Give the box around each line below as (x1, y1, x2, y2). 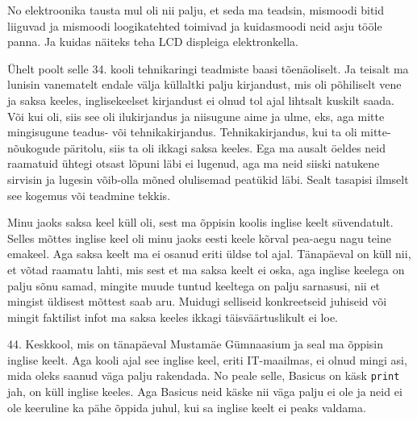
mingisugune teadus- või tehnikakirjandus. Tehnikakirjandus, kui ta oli (7, 123, 357, 140)
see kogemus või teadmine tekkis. (7, 186, 171, 203)
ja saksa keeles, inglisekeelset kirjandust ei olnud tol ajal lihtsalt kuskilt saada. (7, 91, 394, 108)
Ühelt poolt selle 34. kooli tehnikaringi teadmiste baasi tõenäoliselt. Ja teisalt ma (7, 60, 409, 77)
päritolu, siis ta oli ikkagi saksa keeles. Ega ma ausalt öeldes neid (64, 139, 386, 156)
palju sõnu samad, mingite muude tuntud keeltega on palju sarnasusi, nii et (7, 277, 381, 294)
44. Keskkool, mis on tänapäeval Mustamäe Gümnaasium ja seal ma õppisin (7, 336, 384, 352)
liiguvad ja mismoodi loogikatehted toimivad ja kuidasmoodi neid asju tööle (7, 17, 382, 34)
